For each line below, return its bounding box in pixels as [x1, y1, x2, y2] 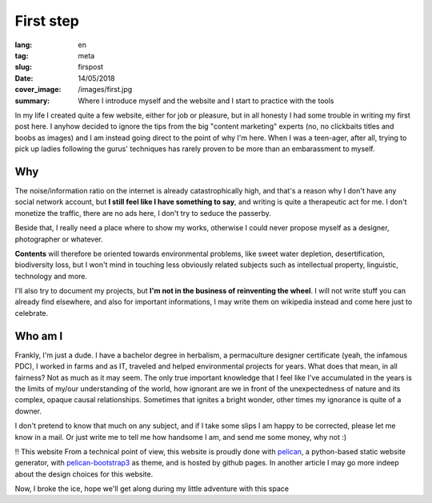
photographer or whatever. [14, 234, 103, 244]
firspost [78, 62, 104, 72]
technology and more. [14, 271, 88, 281]
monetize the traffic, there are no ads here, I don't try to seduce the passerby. [14, 208, 272, 218]
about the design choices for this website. [14, 469, 154, 479]
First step [14, 12, 79, 30]
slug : [14, 62, 32, 72]
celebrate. [14, 308, 49, 317]
